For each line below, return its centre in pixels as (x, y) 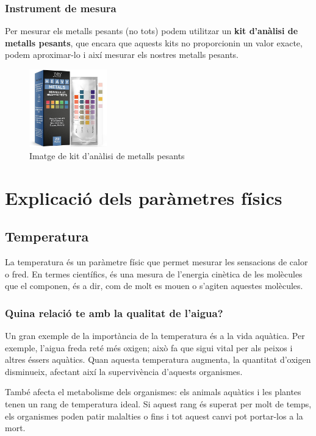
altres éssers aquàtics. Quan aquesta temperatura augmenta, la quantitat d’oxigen (158, 359)
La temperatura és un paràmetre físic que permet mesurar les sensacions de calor (156, 261)
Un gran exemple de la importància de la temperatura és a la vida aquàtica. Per (155, 335)
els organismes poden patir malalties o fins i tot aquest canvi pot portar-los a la (154, 416)
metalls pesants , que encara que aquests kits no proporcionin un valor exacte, (154, 42)
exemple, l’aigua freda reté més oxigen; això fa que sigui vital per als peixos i (149, 347)
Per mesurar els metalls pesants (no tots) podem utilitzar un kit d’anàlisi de (152, 31)
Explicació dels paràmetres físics (144, 197)
